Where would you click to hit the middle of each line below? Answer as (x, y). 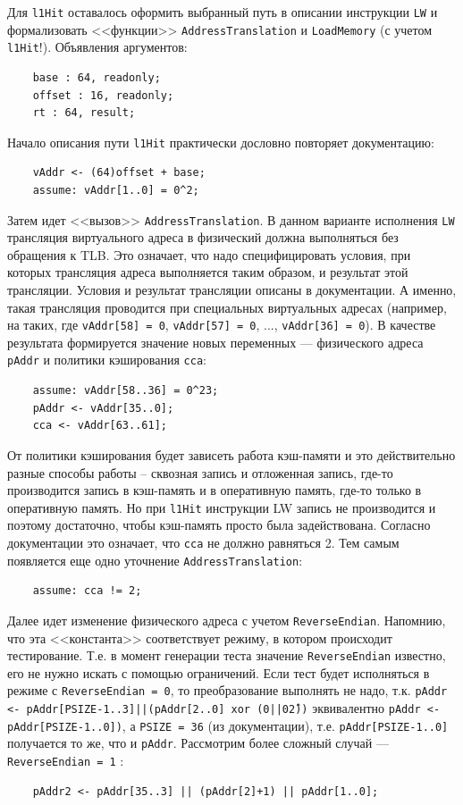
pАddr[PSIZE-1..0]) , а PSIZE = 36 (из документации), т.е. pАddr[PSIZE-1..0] (228, 725)
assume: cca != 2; (87, 591)
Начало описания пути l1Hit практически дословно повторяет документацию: (221, 142)
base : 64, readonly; (97, 77)
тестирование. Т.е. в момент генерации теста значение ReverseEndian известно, (227, 655)
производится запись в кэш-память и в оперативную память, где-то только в (215, 490)
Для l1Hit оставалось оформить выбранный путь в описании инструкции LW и (223, 12)
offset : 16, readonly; (103, 95)
